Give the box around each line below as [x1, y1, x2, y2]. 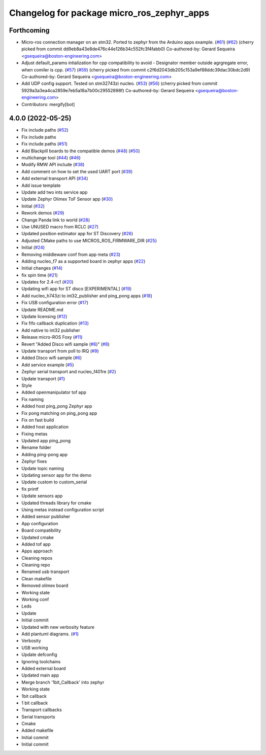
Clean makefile [21, 575, 52, 581]
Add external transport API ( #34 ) [21, 176, 88, 181]
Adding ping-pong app [21, 451, 68, 457]
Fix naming [21, 396, 44, 402]
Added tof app [21, 541, 51, 547]
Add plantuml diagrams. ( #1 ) [21, 631, 79, 637]
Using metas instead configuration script [21, 506, 104, 512]
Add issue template [21, 182, 61, 188]
